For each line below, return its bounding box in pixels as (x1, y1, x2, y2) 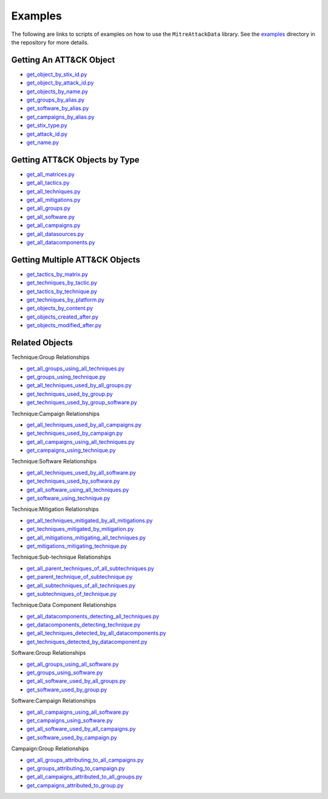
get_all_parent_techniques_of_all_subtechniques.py (26, 564, 154, 572)
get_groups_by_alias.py (26, 96, 85, 103)
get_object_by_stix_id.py (26, 71, 87, 78)
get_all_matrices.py (26, 170, 75, 178)
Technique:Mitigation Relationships (11, 505, 99, 513)
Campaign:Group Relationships (11, 745, 89, 752)
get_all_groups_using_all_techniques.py (26, 365, 125, 372)
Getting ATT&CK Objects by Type (11, 154, 140, 165)
